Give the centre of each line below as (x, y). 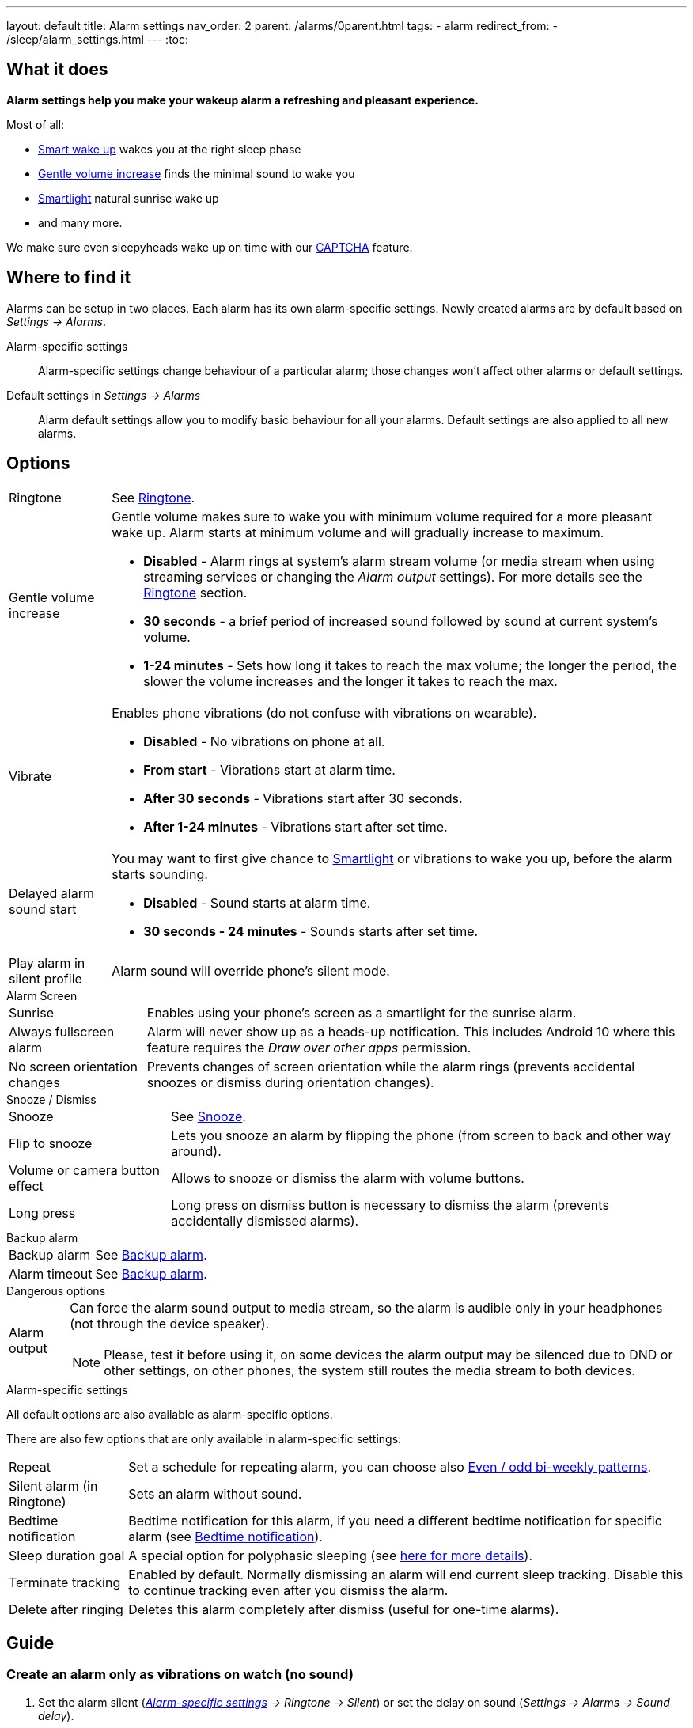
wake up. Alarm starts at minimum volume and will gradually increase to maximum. (358, 532)
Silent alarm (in (53, 1485)
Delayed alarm (51, 893)
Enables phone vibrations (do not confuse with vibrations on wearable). (324, 712)
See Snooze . (208, 1116)
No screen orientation (73, 1066)
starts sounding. (160, 874)
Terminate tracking (65, 1582)
